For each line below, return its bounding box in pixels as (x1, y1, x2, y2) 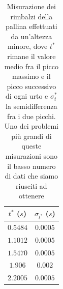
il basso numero (7, 160, 56, 171)
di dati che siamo (5, 170, 58, 181)
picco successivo (7, 80, 56, 91)
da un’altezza (11, 31, 52, 41)
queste (21, 140, 42, 151)
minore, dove (8, 41, 48, 51)
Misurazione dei (7, 1, 56, 11)
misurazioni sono (5, 150, 57, 161)
